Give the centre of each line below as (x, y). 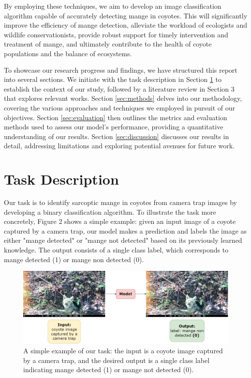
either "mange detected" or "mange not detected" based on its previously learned (123, 240)
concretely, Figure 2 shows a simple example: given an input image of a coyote (120, 221)
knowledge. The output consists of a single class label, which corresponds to (116, 250)
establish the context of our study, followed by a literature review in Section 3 (119, 88)
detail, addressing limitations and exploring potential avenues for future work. (119, 146)
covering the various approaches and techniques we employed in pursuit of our (120, 107)
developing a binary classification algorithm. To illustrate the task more (110, 212)
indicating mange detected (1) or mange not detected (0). (109, 370)
